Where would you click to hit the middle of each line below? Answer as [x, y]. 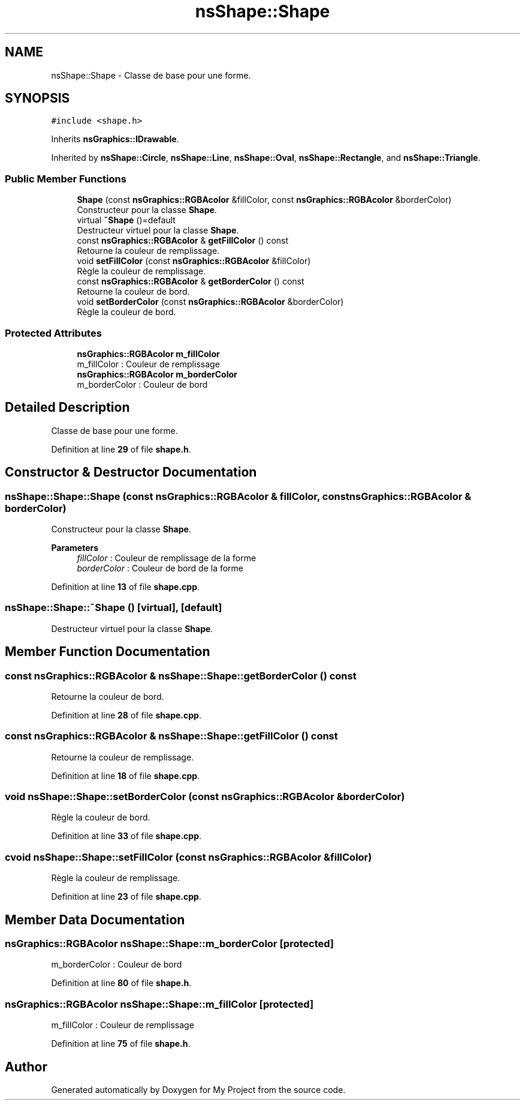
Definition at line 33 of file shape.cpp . [126, 836]
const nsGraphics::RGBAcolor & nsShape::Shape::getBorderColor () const [181, 676]
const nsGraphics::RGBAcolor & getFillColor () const [183, 241]
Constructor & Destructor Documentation [131, 472]
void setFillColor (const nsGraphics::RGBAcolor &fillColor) [194, 261]
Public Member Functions [66, 179]
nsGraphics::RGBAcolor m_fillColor [148, 354]
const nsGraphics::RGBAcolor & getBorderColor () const [191, 282]
